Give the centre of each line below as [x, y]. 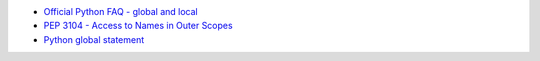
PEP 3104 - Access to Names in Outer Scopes [138, 26]
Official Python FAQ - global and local [121, 11]
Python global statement [94, 39]
